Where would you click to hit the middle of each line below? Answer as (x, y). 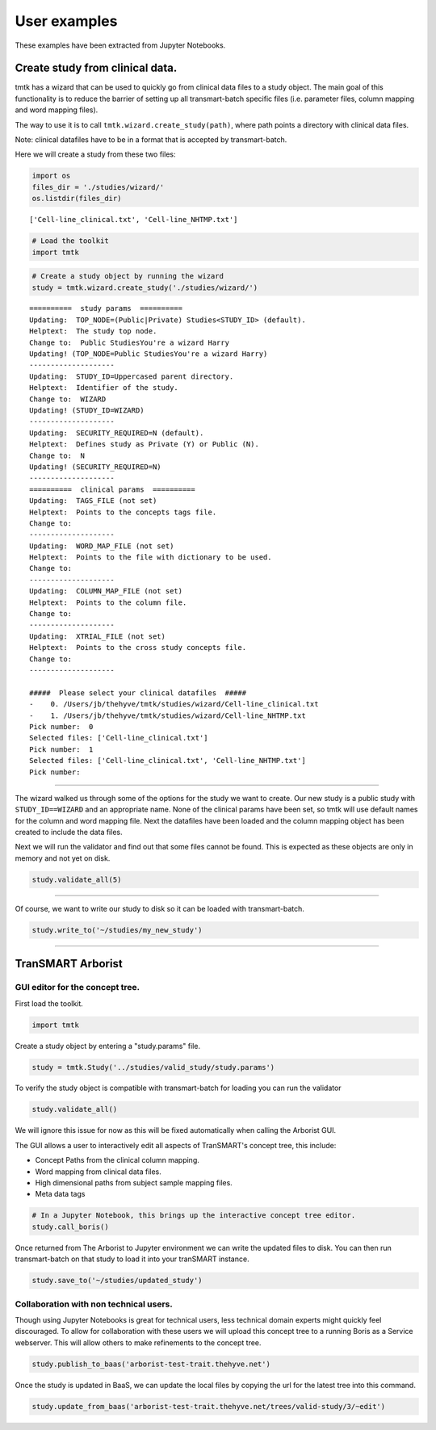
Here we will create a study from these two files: (96, 154)
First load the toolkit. (49, 1003)
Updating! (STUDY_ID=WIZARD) (87, 411)
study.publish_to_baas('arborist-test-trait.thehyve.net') (151, 1364)
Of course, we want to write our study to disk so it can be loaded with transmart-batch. (159, 908)
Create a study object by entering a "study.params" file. (108, 1046)
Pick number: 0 (61, 726)
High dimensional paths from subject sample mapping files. (134, 1183)
